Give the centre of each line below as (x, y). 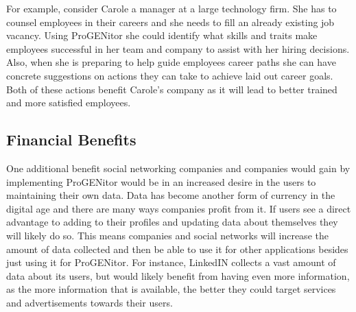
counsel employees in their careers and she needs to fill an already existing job (170, 22)
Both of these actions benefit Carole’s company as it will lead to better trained (172, 89)
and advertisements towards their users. (90, 302)
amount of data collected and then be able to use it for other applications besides (177, 249)
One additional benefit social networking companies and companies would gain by (178, 168)
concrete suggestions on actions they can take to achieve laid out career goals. (170, 75)
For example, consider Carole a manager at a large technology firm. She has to (171, 8)
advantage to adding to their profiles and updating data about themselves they (172, 222)
